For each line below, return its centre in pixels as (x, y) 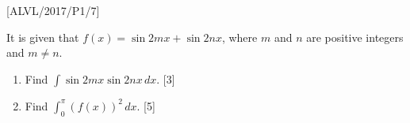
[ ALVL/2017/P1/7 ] (53, 10)
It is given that (43, 37)
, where (239, 37)
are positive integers (355, 37)
